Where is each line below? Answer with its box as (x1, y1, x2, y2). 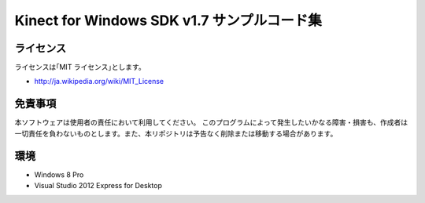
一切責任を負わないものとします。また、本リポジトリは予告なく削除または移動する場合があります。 (14, 129, 338, 138)
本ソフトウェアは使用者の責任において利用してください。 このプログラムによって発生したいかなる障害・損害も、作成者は (14, 118, 408, 127)
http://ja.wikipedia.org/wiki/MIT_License (34, 77, 164, 86)
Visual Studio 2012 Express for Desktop (34, 181, 163, 190)
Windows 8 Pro (34, 169, 84, 179)
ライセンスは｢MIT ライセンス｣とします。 (14, 63, 146, 72)
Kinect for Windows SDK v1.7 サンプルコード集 (14, 12, 323, 29)
